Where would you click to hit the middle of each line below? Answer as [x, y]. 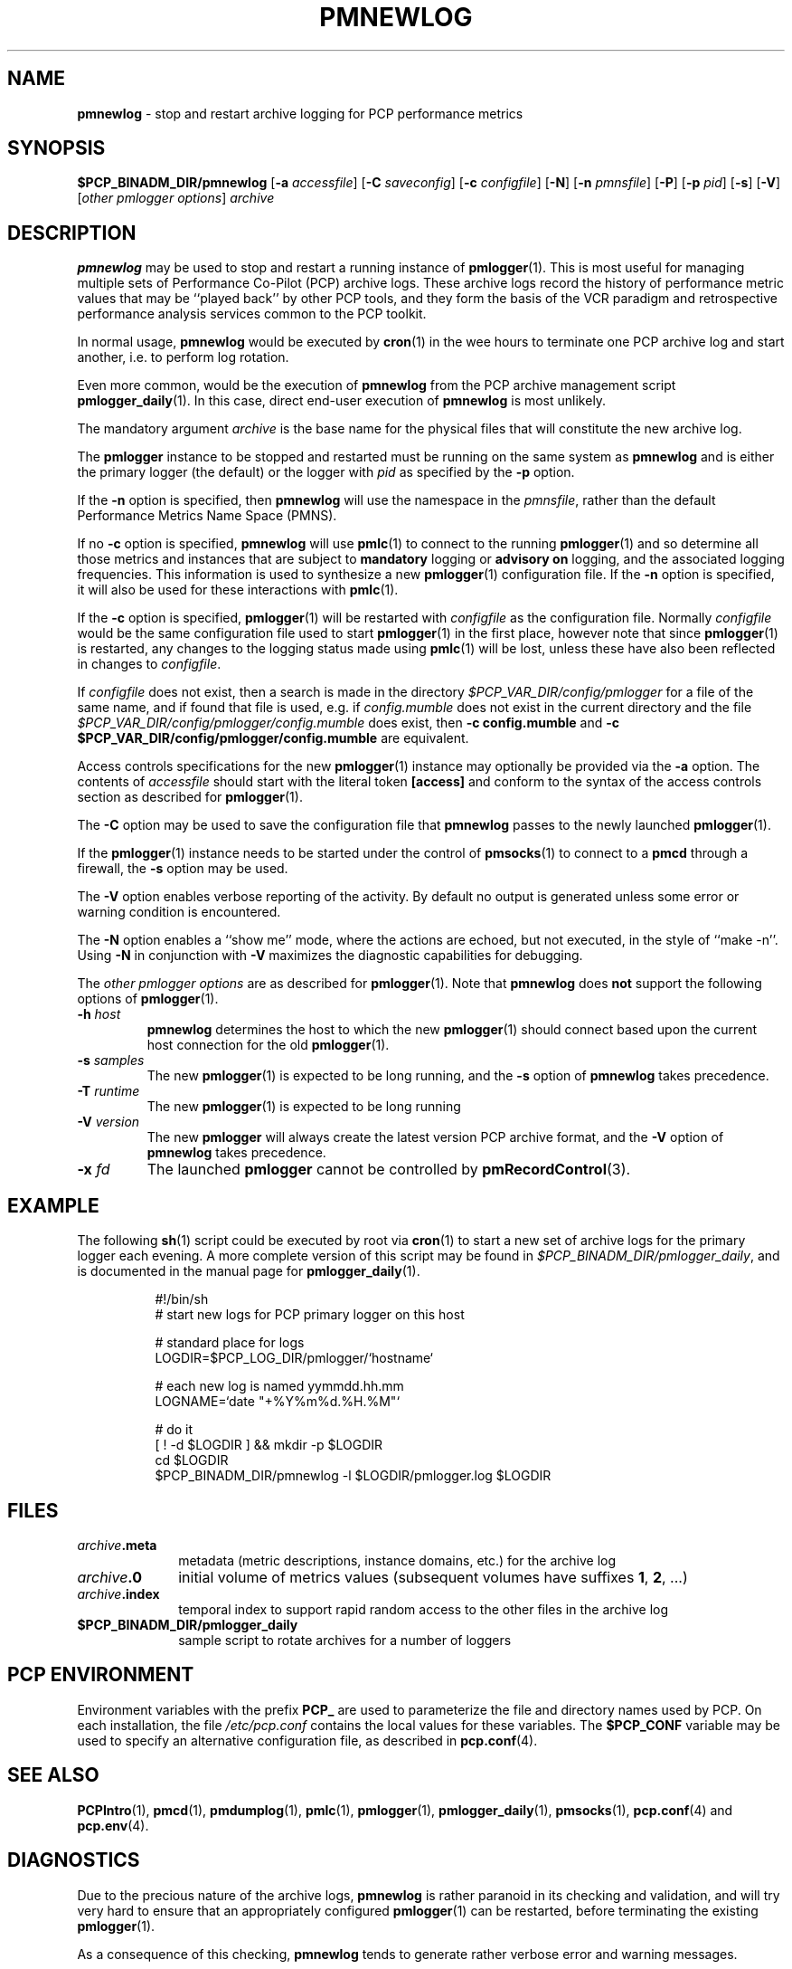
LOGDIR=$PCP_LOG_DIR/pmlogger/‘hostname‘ [294, 1358]
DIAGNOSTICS [74, 1860]
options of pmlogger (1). [148, 999]
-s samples [111, 1061]
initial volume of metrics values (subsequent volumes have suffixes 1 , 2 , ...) [433, 1577]
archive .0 [110, 1577]
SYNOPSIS [57, 148]
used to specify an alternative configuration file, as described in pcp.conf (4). [307, 1740]
